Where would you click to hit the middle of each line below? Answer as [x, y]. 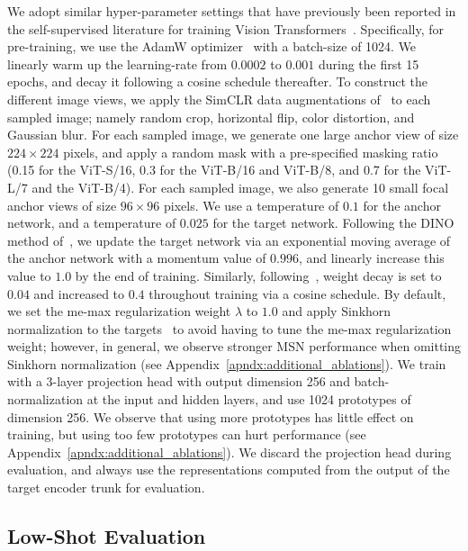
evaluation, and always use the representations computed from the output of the [229, 470]
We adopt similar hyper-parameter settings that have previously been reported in [232, 11]
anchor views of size [62, 205]
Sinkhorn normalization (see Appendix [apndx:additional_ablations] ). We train [227, 363]
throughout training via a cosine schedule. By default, [297, 293]
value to [29, 275]
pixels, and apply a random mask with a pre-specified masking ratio [251, 152]
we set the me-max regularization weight [119, 311]
